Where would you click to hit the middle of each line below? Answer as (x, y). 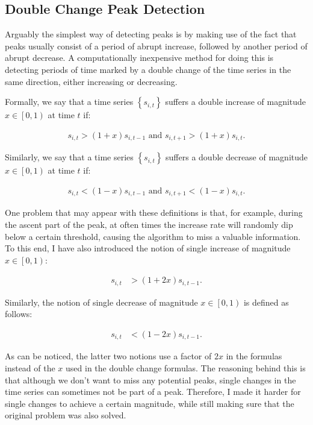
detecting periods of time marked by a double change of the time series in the (148, 69)
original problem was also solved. (66, 415)
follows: (19, 314)
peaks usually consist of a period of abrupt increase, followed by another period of (156, 46)
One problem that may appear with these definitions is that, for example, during (154, 212)
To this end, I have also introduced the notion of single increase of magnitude (148, 248)
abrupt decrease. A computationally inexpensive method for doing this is (139, 58)
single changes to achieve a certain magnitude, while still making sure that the (150, 403)
